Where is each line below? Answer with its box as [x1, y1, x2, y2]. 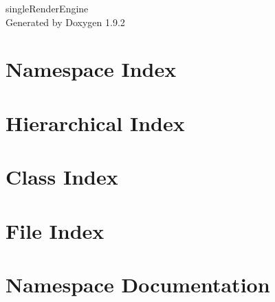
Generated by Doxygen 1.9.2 [5, 14, 125, 29]
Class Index [5, 163, 118, 191]
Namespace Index [5, 55, 177, 83]
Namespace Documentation [5, 270, 270, 298]
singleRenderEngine [5, 1, 89, 15]
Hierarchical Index [5, 108, 185, 137]
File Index [5, 216, 104, 244]
